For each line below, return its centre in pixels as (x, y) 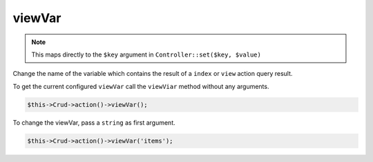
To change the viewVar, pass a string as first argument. (94, 122)
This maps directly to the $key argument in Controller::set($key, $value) (146, 54)
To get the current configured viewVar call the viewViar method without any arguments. (141, 86)
